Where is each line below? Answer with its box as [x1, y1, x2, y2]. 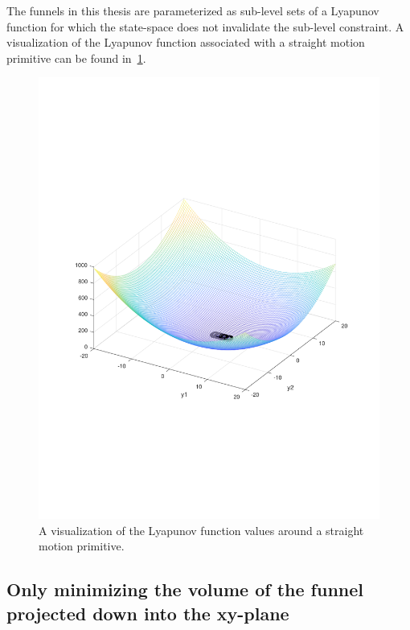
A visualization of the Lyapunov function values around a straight [39, 521, 364, 538]
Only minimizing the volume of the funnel [6, 577, 363, 602]
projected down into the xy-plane [6, 600, 289, 625]
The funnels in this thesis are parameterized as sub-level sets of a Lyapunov [6, 2, 379, 19]
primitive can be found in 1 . [6, 49, 146, 66]
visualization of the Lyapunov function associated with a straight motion [6, 34, 365, 51]
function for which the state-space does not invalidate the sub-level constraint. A [6, 18, 404, 35]
